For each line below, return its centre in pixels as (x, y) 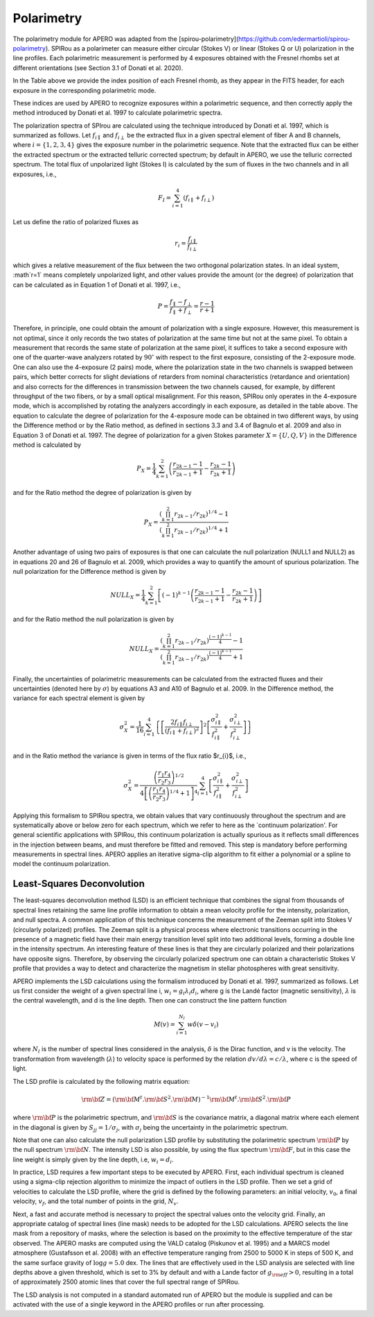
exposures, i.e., (35, 174)
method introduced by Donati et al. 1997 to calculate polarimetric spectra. (118, 113)
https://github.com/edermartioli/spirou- (294, 39)
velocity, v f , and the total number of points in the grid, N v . (96, 1202)
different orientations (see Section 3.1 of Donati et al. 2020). (98, 68)
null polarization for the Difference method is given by (89, 572)
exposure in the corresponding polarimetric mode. (84, 90)
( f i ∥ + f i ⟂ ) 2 (182, 731)
